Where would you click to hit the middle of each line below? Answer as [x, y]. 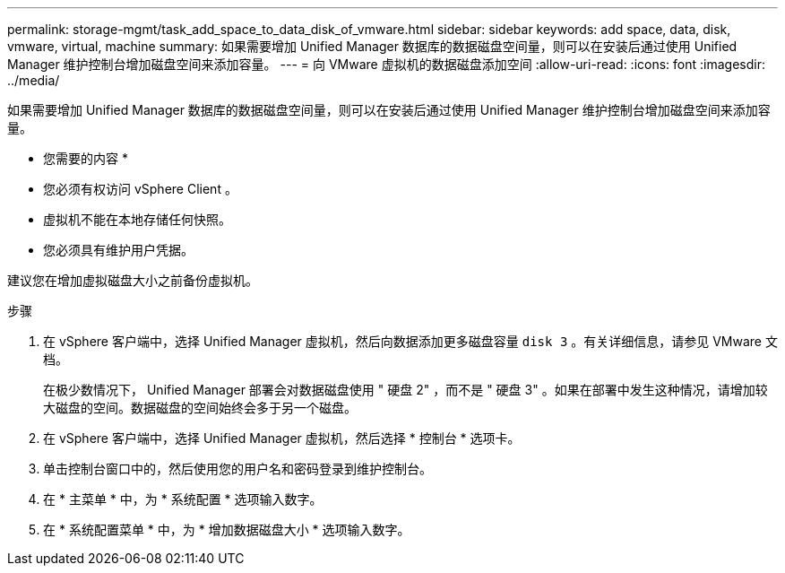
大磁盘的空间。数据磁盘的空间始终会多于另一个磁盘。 [200, 408]
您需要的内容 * [86, 158]
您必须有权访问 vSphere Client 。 [140, 189]
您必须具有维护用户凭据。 [118, 250]
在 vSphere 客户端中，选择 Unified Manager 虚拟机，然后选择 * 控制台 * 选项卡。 [282, 438]
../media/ [34, 80]
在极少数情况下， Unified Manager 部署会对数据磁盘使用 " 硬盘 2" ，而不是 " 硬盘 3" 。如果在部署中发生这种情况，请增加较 [405, 390]
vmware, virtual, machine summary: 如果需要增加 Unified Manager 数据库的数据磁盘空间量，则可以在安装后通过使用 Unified [372, 46]
